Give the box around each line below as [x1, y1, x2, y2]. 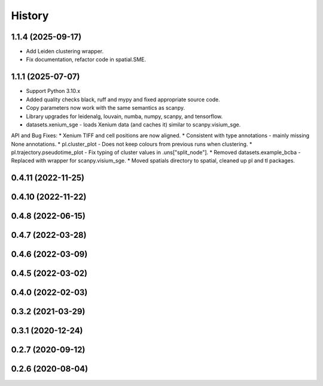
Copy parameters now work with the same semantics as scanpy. [26, 104, 185, 111]
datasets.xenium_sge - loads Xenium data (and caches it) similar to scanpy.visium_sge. [26, 120, 241, 128]
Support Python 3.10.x [26, 88, 81, 95]
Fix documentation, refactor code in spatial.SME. [26, 56, 147, 63]
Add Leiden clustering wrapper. [26, 48, 104, 55]
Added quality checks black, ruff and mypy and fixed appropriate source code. [26, 96, 221, 103]
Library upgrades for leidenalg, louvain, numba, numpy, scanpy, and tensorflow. [26, 113, 223, 120]
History [11, 9, 49, 22]
